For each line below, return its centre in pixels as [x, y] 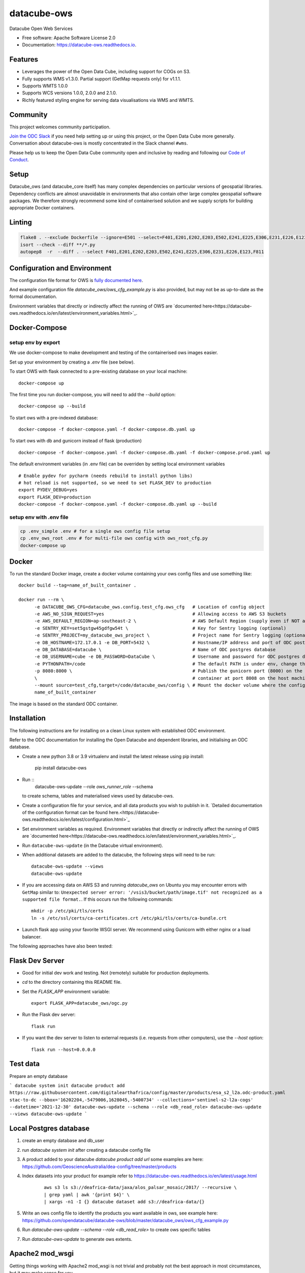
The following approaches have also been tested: [61, 946]
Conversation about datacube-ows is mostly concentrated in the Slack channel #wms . [99, 143]
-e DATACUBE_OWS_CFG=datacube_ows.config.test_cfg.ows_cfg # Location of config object [150, 607]
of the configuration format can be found [65, 813]
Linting [21, 222]
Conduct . [19, 160]
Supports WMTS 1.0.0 [45, 86]
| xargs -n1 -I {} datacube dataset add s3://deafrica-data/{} [124, 1202]
